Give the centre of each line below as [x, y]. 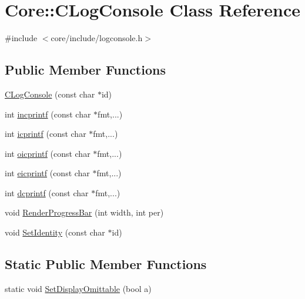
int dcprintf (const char [47, 192]
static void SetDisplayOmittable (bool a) [78, 288]
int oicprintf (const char [48, 153]
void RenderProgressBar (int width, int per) [84, 212]
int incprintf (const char [48, 114]
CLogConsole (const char [50, 94]
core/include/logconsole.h [97, 38]
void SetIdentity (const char [55, 232]
